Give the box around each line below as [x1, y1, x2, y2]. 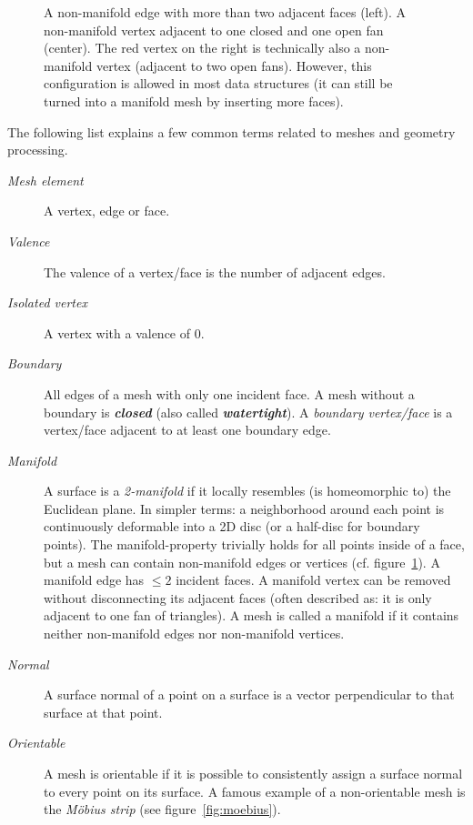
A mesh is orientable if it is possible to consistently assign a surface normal [44, 764, 463, 782]
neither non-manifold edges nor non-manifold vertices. [44, 624, 345, 643]
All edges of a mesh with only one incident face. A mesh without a [44, 384, 415, 403]
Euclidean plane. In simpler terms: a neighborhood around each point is [44, 498, 445, 518]
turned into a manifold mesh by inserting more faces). [44, 91, 344, 110]
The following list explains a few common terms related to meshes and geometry [7, 122, 456, 141]
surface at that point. [44, 702, 163, 721]
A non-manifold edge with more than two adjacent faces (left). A [44, 3, 406, 21]
